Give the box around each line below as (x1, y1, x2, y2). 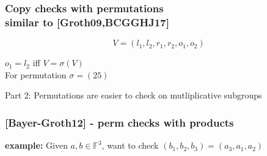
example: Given (5, 139, 68, 152)
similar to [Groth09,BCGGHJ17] (5, 14, 169, 29)
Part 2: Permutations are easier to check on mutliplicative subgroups (5, 89, 262, 102)
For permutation (5, 68, 67, 81)
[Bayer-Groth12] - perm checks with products (5, 114, 234, 130)
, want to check (101, 139, 159, 152)
